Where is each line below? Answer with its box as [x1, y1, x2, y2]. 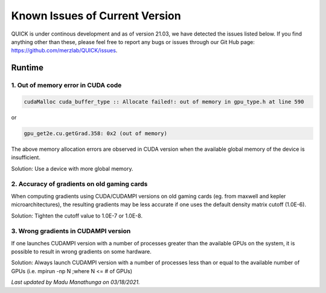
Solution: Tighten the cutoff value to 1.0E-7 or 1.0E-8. [11, 212, 143, 219]
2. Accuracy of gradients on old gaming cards [11, 180, 148, 188]
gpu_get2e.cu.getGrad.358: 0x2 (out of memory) [24, 130, 167, 137]
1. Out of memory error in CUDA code [11, 81, 122, 90]
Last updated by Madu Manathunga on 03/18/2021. [11, 279, 140, 286]
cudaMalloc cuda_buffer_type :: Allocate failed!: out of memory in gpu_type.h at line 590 [24, 98, 304, 105]
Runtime [11, 63, 43, 73]
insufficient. [11, 154, 40, 161]
